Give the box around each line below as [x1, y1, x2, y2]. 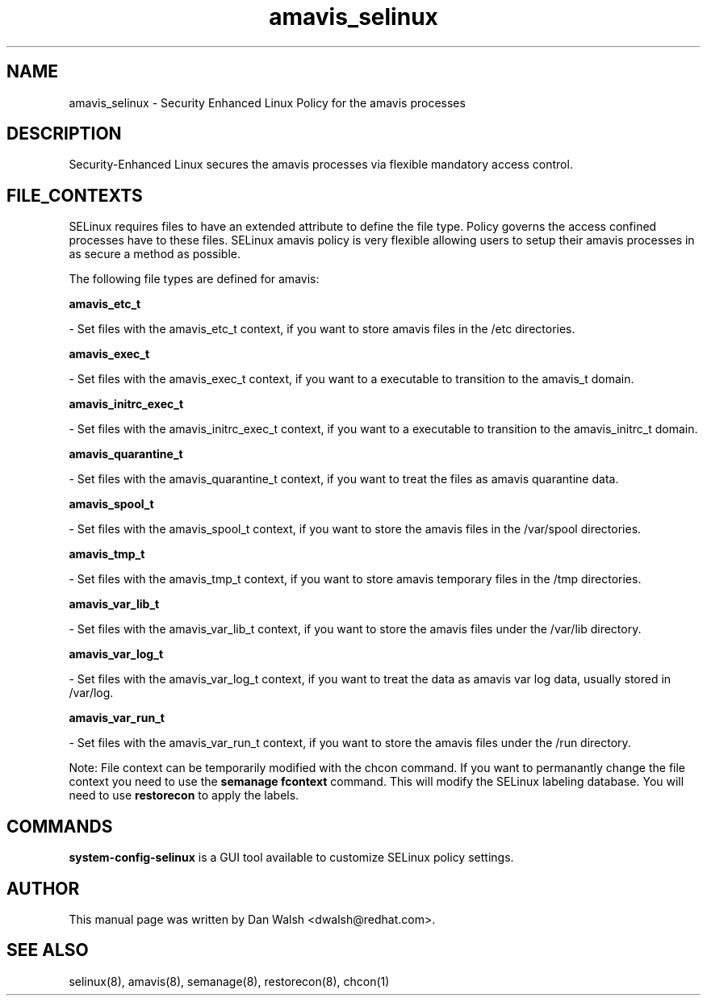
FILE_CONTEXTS [6, 185, 143, 206]
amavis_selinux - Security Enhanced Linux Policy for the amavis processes [69, 95, 466, 110]
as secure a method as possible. [69, 247, 241, 261]
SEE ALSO [6, 940, 89, 961]
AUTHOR [6, 878, 80, 899]
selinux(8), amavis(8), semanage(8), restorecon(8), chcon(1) [69, 974, 390, 988]
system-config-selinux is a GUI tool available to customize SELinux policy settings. [69, 850, 514, 865]
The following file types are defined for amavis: [69, 272, 320, 286]
